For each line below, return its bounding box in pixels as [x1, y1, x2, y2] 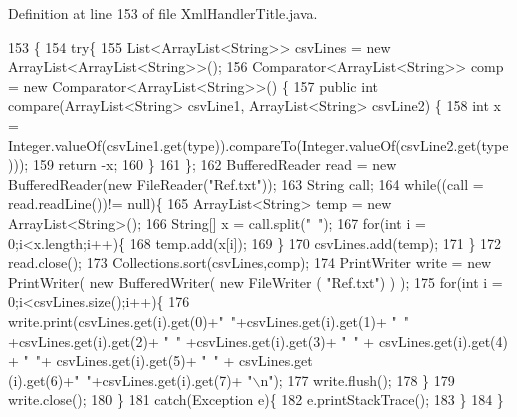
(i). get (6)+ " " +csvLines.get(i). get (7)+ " [8, 369, 253, 390]
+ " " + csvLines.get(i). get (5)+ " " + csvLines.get [8, 350, 313, 371]
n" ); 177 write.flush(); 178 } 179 [260, 369, 455, 390]
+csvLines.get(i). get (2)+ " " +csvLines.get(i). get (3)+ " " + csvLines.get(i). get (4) [8, 330, 509, 351]
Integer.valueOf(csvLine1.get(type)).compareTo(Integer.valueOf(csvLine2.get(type [8, 134, 509, 155]
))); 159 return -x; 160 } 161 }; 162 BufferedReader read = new [8, 154, 397, 175]
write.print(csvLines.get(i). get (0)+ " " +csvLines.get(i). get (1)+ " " [8, 310, 409, 331]
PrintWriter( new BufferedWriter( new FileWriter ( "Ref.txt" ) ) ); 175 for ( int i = [8, 271, 503, 292]
